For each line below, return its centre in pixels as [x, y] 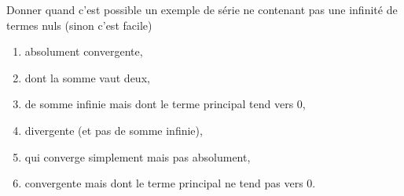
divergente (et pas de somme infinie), [114, 130]
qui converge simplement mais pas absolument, [138, 156]
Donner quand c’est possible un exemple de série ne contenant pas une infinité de [202, 9]
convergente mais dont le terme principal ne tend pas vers [164, 183]
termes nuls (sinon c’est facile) [79, 25]
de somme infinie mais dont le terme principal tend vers [159, 104]
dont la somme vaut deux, [87, 77]
